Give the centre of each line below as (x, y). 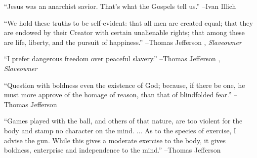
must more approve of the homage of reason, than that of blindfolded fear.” (118, 95)
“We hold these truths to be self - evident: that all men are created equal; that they (128, 22)
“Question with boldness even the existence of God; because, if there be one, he (125, 85)
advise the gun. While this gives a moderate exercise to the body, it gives (115, 140)
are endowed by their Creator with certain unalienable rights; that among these (124, 32)
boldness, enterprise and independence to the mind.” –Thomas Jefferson (112, 150)
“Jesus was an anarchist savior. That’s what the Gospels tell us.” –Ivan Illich (120, 6)
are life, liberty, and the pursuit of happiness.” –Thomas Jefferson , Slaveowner (123, 42)
